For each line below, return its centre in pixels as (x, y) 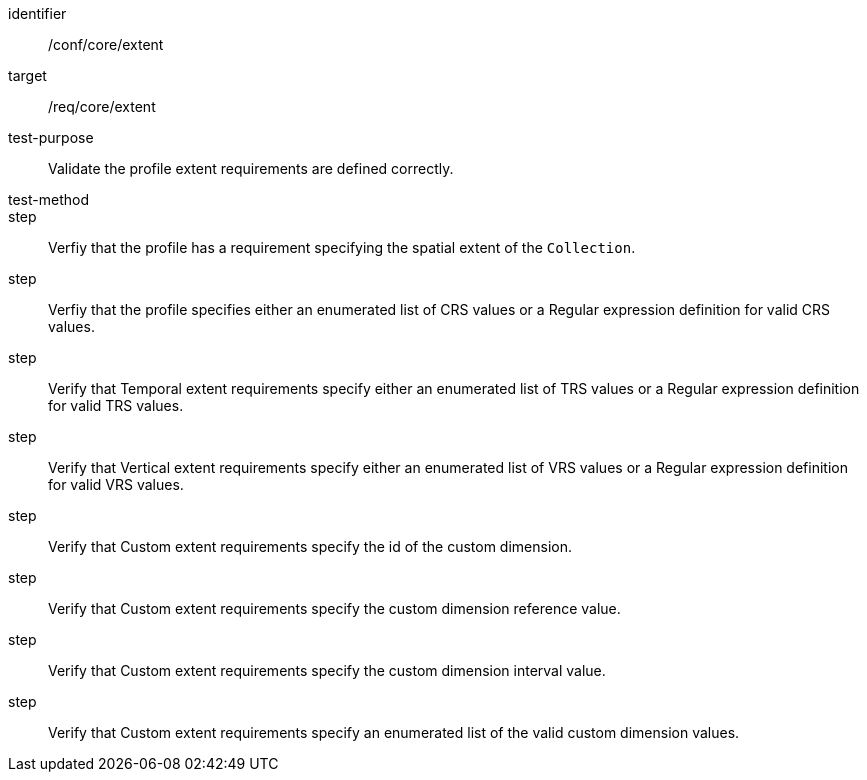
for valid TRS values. (116, 405)
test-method (48, 199)
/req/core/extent (102, 106)
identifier (37, 13)
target (27, 75)
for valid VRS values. (116, 484)
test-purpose (51, 137)
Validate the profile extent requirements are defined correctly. (251, 168)
